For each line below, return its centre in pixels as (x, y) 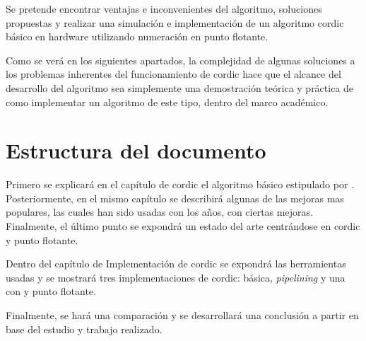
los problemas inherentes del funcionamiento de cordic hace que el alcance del (173, 74)
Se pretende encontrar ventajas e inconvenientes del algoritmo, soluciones (164, 8)
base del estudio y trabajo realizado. (84, 329)
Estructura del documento (136, 150)
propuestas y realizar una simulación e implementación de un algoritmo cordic (175, 22)
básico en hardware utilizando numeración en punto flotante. (137, 36)
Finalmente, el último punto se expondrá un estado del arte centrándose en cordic (183, 226)
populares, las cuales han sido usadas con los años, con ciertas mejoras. (159, 212)
